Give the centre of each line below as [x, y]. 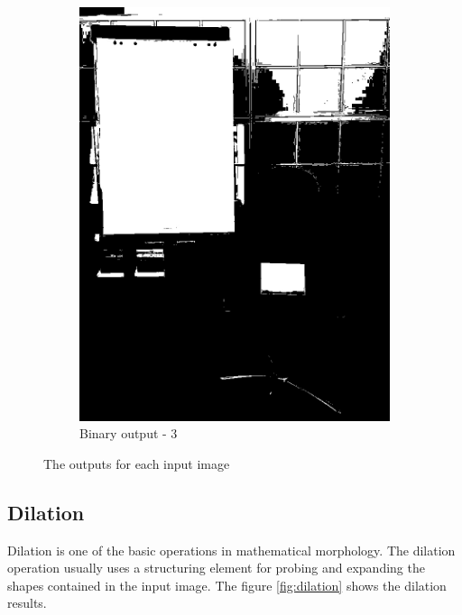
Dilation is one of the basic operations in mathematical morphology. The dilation [231, 550]
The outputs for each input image [137, 463]
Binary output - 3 [129, 433]
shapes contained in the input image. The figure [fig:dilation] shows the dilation [227, 585]
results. [27, 603]
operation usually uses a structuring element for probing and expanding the [216, 568]
